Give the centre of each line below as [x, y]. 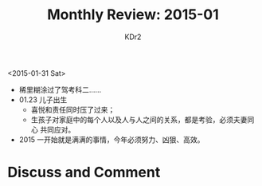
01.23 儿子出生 [43, 99]
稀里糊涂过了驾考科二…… [60, 89]
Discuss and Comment [84, 172]
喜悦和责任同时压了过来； [73, 109]
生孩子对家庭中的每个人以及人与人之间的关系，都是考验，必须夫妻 [139, 119]
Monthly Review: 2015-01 [133, 15]
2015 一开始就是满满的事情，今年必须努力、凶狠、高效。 [111, 139]
